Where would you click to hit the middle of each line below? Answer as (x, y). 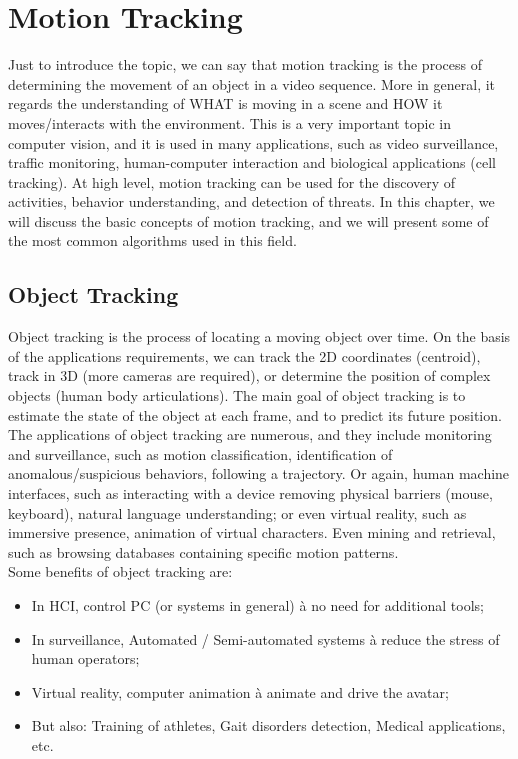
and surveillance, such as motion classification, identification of (200, 453)
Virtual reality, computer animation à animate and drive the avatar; (240, 691)
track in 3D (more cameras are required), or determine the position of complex (249, 375)
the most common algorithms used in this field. (152, 240)
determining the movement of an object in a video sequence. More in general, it (252, 83)
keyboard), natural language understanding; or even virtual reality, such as (237, 512)
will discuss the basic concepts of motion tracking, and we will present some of (248, 220)
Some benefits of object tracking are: (120, 571)
